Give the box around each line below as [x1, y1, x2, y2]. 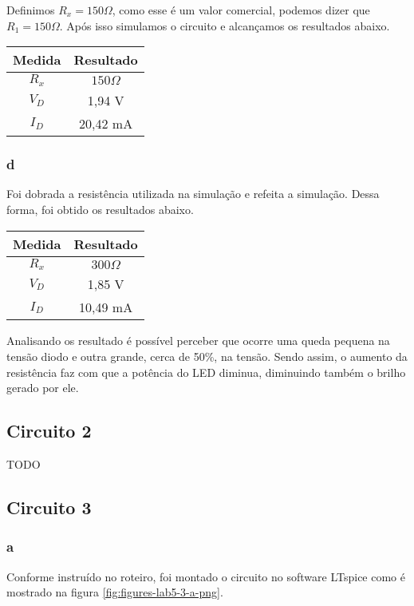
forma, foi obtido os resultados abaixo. [6, 200, 194, 217]
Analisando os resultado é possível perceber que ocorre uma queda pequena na [6, 332, 390, 349]
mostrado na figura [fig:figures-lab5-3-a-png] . [6, 584, 223, 600]
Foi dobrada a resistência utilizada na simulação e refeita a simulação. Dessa [6, 185, 380, 202]
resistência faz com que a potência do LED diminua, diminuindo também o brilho [6, 363, 406, 380]
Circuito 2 [6, 418, 92, 443]
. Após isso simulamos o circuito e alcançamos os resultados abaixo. [59, 17, 390, 34]
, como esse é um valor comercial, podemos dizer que [112, 2, 370, 18]
